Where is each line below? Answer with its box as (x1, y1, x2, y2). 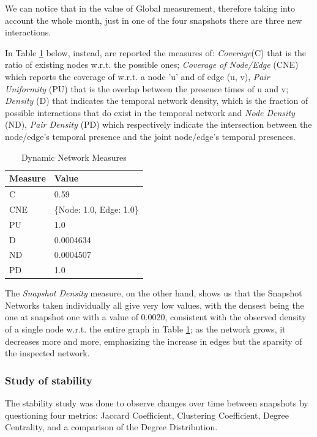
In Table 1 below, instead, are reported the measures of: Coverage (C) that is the (5, 46, 307, 59)
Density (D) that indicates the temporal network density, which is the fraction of (5, 94, 308, 107)
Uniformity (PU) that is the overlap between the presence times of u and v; (5, 82, 289, 95)
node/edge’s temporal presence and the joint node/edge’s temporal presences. (5, 130, 296, 142)
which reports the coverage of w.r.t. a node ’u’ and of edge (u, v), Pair (5, 70, 270, 83)
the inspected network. (5, 347, 90, 359)
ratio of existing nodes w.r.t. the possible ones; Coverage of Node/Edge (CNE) (5, 58, 299, 71)
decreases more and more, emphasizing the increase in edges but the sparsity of (5, 334, 302, 347)
